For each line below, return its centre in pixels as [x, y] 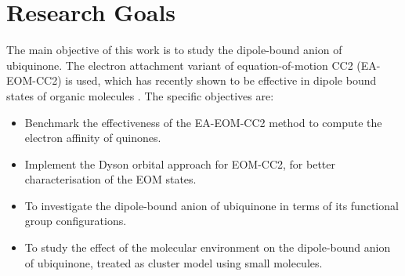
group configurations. [76, 221]
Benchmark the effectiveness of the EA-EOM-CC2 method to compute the [203, 122]
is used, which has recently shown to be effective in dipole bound [221, 80]
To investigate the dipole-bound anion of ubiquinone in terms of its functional [212, 205]
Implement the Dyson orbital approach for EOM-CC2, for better [180, 163]
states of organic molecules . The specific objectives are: [140, 95]
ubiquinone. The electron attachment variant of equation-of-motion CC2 [180, 65]
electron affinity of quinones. [93, 138]
